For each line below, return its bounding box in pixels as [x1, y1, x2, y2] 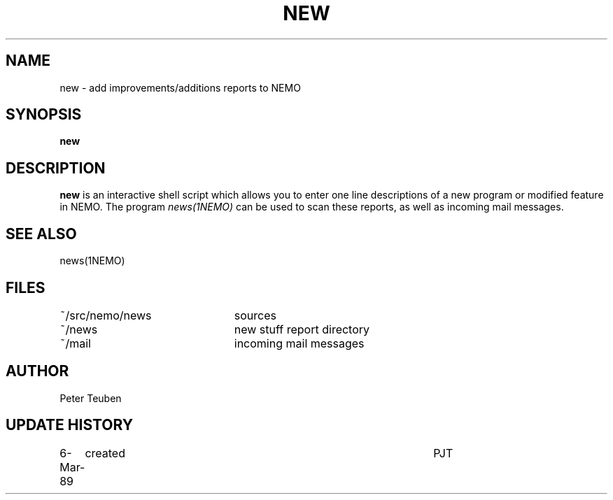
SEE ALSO [6, 224, 77, 243]
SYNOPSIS [6, 106, 82, 124]
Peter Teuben [59, 392, 122, 404]
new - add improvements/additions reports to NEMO [59, 81, 301, 94]
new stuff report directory [234, 322, 370, 336]
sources [234, 308, 276, 322]
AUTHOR [6, 362, 69, 380]
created [85, 445, 125, 460]
